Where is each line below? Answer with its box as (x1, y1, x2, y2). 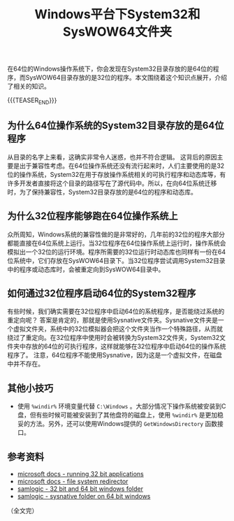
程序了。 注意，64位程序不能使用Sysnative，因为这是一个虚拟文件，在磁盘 (7, 351, 222, 359)
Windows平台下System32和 (34, 6, 200, 22)
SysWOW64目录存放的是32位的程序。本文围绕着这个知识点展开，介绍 (25, 73, 227, 82)
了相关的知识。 (7, 82, 50, 91)
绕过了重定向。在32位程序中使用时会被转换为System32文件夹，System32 (7, 334, 220, 342)
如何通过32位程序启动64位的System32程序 (7, 287, 196, 299)
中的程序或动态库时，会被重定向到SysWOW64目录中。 (7, 265, 165, 273)
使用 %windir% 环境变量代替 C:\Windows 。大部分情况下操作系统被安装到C (17, 402, 226, 411)
